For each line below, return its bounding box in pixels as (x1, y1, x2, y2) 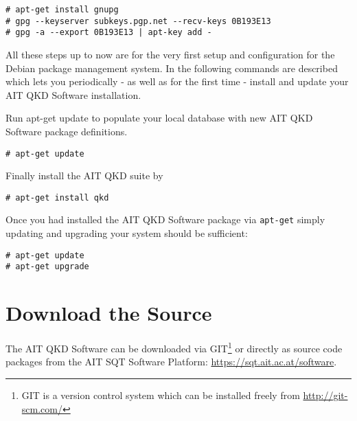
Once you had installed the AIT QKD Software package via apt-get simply (5, 212, 325, 227)
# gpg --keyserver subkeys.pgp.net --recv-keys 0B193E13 (5, 16, 271, 26)
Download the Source (5, 299, 212, 327)
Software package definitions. (5, 124, 128, 138)
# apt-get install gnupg (5, 5, 119, 14)
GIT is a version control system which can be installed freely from (21, 387, 300, 402)
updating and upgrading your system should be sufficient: (5, 226, 248, 240)
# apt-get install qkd (5, 192, 109, 203)
